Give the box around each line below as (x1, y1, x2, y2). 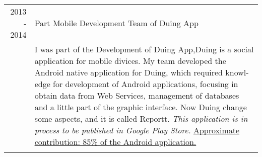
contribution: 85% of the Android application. (34, 136, 196, 147)
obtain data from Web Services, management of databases (34, 90, 239, 101)
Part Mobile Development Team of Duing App (34, 17, 199, 29)
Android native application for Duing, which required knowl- (34, 66, 249, 78)
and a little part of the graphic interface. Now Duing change (34, 101, 247, 113)
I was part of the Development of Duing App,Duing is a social (34, 43, 254, 55)
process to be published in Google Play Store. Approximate (34, 124, 240, 136)
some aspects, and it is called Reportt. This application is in (34, 113, 248, 124)
